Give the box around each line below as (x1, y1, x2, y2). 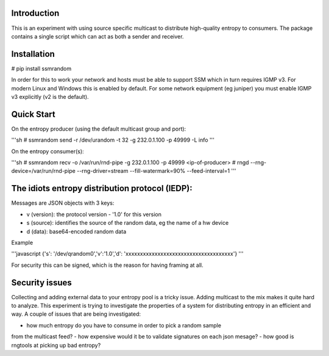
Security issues (11, 277, 73, 288)
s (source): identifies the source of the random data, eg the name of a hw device (26, 219, 229, 227)
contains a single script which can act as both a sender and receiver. (11, 32, 184, 40)
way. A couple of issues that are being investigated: (11, 310, 141, 318)
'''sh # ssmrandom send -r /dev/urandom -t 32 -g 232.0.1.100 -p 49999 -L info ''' (11, 136, 214, 143)
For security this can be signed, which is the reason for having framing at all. (11, 261, 203, 269)
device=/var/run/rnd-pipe (11, 167, 76, 175)
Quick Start (11, 109, 55, 119)
